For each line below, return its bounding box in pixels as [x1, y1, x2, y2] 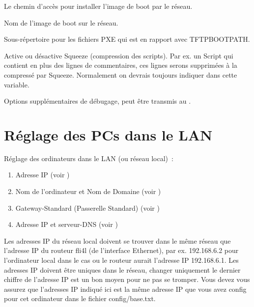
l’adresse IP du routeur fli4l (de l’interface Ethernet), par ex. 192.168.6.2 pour [4, 245, 239, 255]
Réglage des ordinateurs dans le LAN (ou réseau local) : [4, 153, 173, 163]
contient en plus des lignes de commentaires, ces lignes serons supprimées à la [4, 60, 237, 70]
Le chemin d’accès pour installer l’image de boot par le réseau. [4, 1, 193, 11]
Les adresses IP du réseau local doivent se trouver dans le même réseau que [4, 235, 231, 246]
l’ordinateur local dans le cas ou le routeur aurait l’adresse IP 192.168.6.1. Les [4, 255, 239, 265]
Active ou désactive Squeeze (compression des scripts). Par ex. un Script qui [4, 50, 233, 60]
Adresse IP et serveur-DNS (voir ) [15, 219, 118, 229]
